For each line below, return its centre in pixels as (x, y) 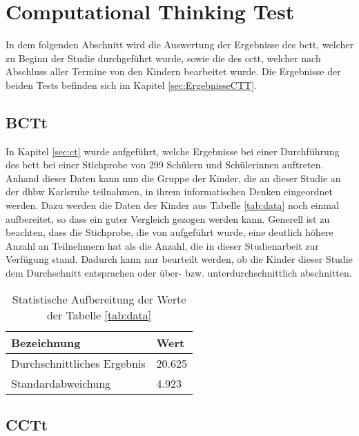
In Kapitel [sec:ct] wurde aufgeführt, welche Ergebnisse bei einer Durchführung (173, 151)
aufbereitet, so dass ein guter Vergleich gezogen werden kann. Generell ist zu (168, 218)
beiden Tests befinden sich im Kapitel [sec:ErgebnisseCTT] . (131, 85)
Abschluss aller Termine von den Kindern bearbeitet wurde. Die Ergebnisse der (173, 71)
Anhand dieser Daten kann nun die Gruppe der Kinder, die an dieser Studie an (173, 178)
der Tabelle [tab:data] (99, 315)
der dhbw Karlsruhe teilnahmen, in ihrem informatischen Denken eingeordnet (169, 191)
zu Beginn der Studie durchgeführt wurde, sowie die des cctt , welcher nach (163, 58)
